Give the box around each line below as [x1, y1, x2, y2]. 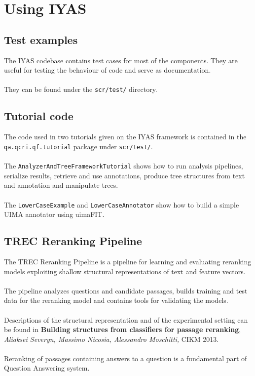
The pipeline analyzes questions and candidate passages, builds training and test [4, 285, 248, 295]
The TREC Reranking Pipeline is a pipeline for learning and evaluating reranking [4, 256, 252, 266]
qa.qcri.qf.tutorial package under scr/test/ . [4, 141, 153, 151]
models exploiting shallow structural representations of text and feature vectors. [4, 266, 246, 276]
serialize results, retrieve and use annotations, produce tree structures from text [4, 170, 245, 180]
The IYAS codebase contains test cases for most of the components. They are [4, 55, 238, 65]
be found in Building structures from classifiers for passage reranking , [4, 324, 241, 334]
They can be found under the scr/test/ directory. [4, 84, 157, 94]
